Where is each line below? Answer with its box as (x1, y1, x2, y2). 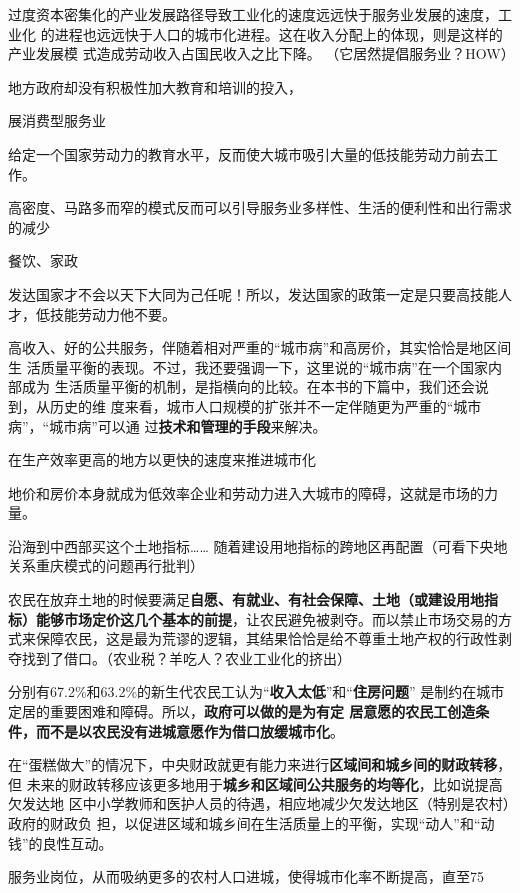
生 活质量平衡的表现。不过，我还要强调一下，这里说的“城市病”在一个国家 (8, 356, 488, 377)
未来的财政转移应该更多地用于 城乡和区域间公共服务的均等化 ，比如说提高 (26, 773, 503, 794)
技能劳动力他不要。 (49, 303, 176, 324)
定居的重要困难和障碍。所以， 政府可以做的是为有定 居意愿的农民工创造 (8, 701, 476, 722)
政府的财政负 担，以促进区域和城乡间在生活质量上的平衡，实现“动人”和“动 (8, 813, 495, 833)
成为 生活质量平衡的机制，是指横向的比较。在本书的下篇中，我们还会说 (21, 376, 489, 397)
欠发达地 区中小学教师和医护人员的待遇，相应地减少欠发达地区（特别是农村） (8, 793, 510, 814)
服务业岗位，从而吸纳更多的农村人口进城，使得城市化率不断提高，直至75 (8, 866, 484, 887)
